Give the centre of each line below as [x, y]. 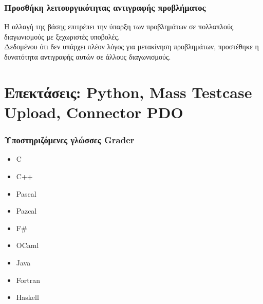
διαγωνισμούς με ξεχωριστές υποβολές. [62, 36]
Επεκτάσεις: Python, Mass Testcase [128, 92]
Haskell [27, 297]
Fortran [28, 280]
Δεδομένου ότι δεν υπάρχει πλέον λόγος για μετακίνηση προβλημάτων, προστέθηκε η [131, 46]
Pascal [26, 193]
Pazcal [26, 211]
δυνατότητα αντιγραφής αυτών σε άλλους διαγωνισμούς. [88, 56]
